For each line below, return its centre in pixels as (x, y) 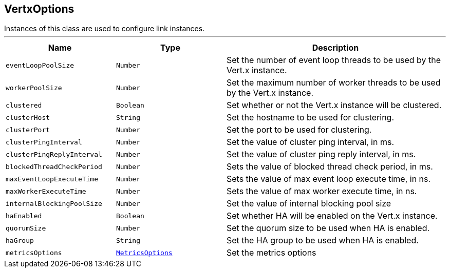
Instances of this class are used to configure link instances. (105, 29)
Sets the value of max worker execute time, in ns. (322, 191)
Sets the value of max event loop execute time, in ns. (329, 179)
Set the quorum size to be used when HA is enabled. (328, 228)
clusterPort (28, 130)
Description (335, 48)
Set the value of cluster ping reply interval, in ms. (321, 154)
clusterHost (28, 117)
